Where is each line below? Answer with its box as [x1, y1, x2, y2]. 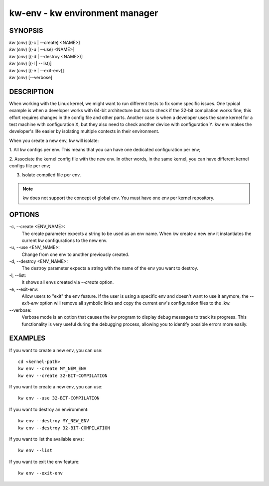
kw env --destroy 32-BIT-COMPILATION [18, 425, 111, 431]
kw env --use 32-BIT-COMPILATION [18, 395, 100, 401]
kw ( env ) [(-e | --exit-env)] [9, 67, 64, 73]
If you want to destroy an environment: [9, 406, 89, 412]
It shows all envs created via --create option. [21, 279, 114, 285]
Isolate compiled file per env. [21, 172, 81, 178]
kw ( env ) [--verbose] [9, 75, 52, 81]
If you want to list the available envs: [9, 436, 84, 442]
